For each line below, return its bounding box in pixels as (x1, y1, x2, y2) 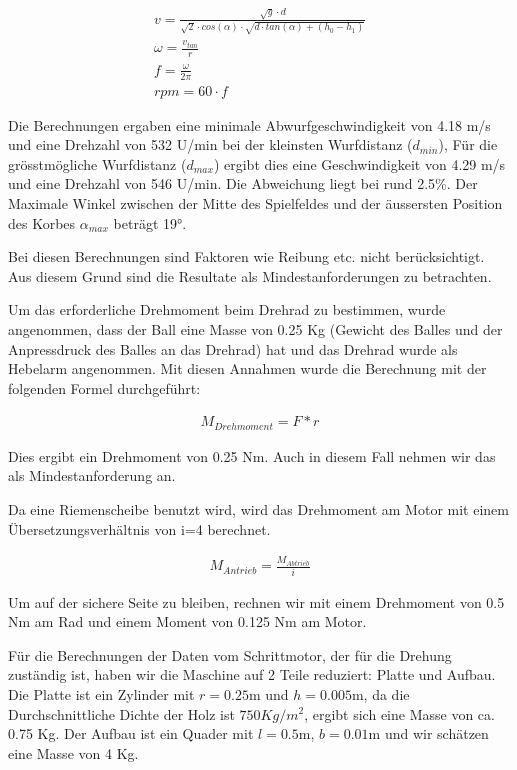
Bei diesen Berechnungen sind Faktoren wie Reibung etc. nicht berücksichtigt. (8, 246, 485, 267)
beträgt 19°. (113, 212, 187, 233)
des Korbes (8, 212, 76, 233)
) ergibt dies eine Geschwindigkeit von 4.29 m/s (213, 153, 506, 174)
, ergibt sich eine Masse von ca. (304, 703, 495, 724)
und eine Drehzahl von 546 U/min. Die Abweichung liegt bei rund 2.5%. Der (8, 173, 478, 194)
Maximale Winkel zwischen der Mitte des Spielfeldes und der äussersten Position (8, 193, 503, 214)
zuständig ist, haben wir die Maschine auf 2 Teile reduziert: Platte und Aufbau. (8, 664, 496, 685)
